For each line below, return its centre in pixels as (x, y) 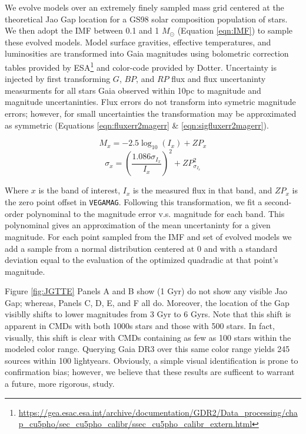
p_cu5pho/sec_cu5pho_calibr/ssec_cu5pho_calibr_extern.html (135, 424)
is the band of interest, (79, 190)
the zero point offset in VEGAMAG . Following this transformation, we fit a (134, 202)
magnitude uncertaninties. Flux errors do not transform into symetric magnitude (150, 102)
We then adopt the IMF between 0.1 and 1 (82, 30)
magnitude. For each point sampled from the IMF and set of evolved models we (148, 236)
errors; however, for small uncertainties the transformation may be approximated (151, 113)
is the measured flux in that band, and (202, 190)
